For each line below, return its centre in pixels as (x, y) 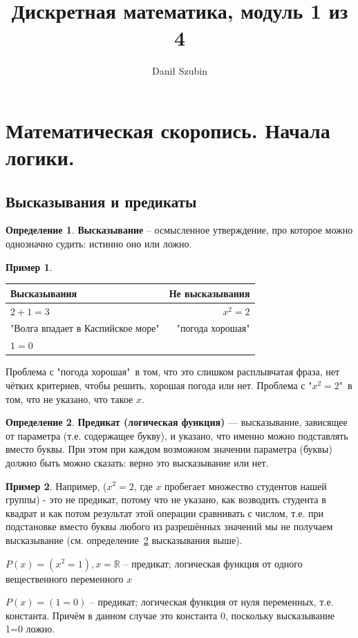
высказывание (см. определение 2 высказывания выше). (124, 540)
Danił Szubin (180, 71)
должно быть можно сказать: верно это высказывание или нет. (137, 462)
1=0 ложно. (30, 629)
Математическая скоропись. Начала (168, 130)
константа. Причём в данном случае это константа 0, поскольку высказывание (170, 615)
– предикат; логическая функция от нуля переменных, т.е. (211, 602)
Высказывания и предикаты (101, 201)
